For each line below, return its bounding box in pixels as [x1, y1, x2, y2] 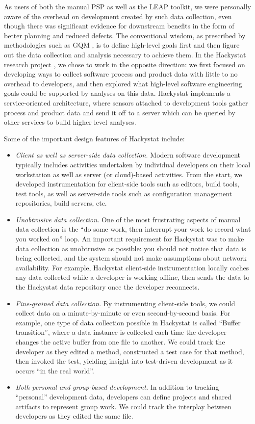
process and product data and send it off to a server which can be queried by [4, 107, 235, 117]
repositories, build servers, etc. [15, 198, 107, 208]
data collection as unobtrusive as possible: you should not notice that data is [15, 243, 246, 253]
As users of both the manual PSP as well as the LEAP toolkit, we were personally [4, 1, 251, 11]
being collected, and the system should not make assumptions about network [15, 253, 247, 263]
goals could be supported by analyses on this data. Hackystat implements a [4, 88, 230, 98]
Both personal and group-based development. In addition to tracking [15, 382, 219, 392]
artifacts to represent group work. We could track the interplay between [15, 401, 231, 411]
